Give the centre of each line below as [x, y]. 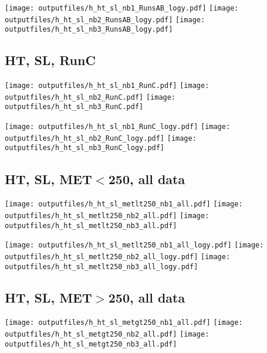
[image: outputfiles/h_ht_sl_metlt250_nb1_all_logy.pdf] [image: [134, 245]
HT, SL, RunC [50, 60]
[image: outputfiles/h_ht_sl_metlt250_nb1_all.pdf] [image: [124, 204]
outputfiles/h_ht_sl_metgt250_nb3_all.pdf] [91, 344]
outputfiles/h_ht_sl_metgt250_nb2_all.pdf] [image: [107, 335]
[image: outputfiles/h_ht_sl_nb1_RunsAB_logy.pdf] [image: [122, 8]
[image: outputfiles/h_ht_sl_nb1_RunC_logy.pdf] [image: [118, 127]
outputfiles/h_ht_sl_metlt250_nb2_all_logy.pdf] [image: [118, 257]
